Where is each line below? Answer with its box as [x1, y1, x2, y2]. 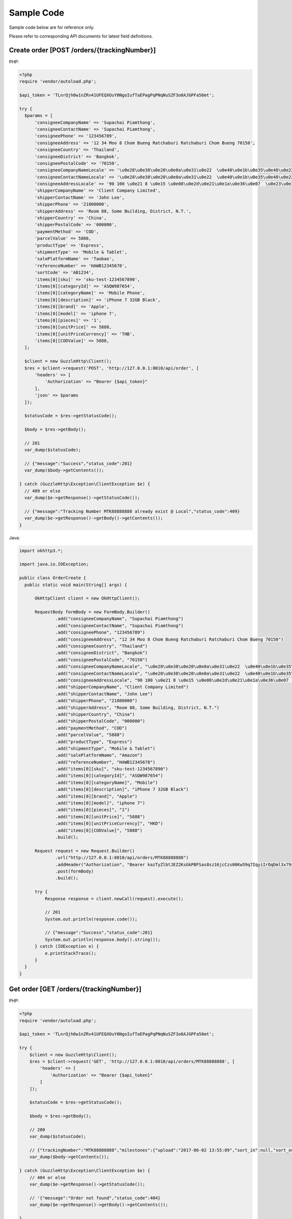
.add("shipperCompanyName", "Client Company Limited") [55, 684, 189, 690]
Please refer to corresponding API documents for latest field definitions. [9, 33, 153, 39]
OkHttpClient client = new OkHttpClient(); [35, 595, 140, 601]
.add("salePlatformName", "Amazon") [55, 752, 143, 758]
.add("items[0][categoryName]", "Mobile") [55, 780, 158, 785]
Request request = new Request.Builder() [35, 848, 135, 853]
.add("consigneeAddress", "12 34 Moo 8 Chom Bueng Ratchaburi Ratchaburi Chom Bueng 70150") [55, 636, 284, 642]
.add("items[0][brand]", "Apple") [55, 793, 138, 799]
